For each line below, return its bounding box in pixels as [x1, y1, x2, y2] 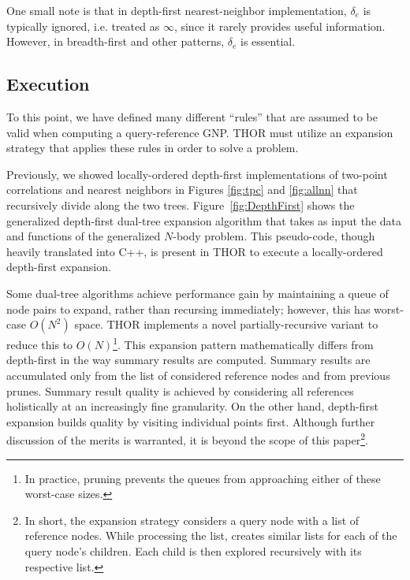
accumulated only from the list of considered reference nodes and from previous [6, 366, 390, 383]
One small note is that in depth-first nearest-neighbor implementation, [6, 2, 347, 18]
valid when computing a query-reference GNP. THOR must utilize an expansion [6, 124, 393, 140]
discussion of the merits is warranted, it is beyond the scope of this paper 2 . [6, 429, 368, 448]
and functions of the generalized [6, 228, 161, 244]
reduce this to [6, 336, 73, 352]
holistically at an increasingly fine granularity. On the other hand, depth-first [6, 398, 378, 415]
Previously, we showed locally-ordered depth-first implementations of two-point [6, 165, 388, 182]
